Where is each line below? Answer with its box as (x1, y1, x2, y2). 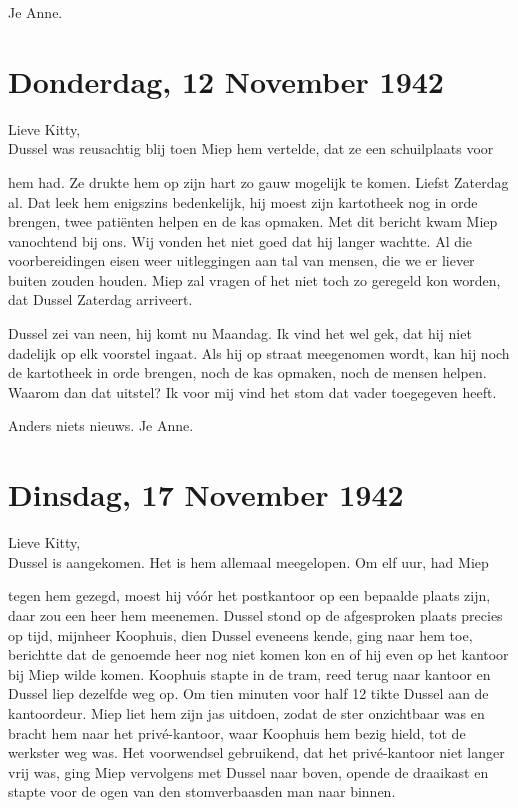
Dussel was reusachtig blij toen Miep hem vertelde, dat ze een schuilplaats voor (8, 138, 494, 159)
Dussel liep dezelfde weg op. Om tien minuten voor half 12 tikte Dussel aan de (8, 683, 489, 704)
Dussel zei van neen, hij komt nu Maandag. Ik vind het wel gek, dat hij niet (8, 323, 472, 344)
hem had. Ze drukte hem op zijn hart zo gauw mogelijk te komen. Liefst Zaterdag (8, 171, 509, 192)
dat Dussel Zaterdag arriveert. (8, 289, 193, 310)
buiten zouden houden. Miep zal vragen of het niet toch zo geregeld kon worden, (8, 269, 501, 290)
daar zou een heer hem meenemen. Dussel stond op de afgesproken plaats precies (8, 604, 503, 625)
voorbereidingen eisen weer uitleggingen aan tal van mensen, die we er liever (8, 250, 475, 271)
